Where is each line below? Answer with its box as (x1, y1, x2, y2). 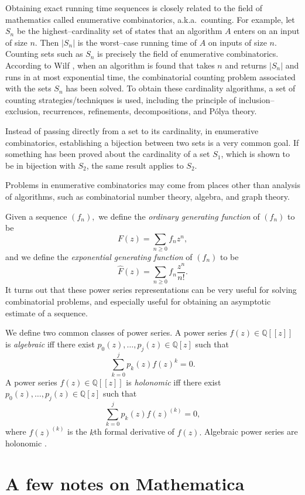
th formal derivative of (94, 425, 174, 438)
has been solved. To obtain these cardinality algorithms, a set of (66, 82, 296, 94)
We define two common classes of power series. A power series (5, 326, 227, 339)
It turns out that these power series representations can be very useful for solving (5, 284, 297, 296)
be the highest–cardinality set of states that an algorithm (16, 25, 222, 37)
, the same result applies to (86, 159, 184, 171)
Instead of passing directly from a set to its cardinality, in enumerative (5, 124, 259, 136)
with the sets (5, 82, 52, 94)
